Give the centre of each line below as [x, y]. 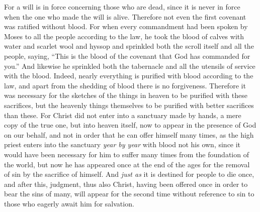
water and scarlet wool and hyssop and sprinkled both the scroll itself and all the [129, 46]
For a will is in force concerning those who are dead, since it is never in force [122, 7]
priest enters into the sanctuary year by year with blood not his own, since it [122, 144]
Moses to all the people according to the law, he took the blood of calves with [124, 36]
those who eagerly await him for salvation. [69, 203]
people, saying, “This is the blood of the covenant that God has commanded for [127, 56]
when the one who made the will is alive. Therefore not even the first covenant [125, 16]
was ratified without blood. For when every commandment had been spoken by [126, 26]
